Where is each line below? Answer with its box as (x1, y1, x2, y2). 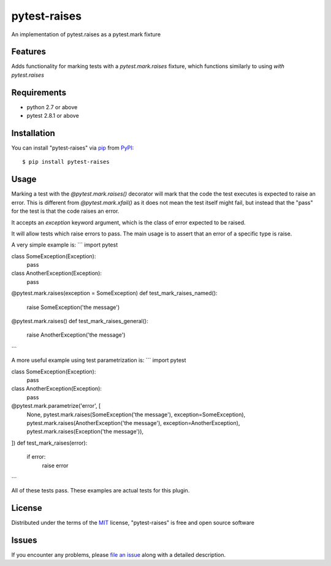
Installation (11, 128, 55, 138)
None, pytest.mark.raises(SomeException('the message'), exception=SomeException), (26, 411, 246, 418)
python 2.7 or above (26, 103, 78, 110)
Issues (11, 535, 37, 545)
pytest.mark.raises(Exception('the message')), (26, 428, 144, 435)
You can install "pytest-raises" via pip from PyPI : (11, 144, 134, 151)
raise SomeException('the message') (26, 304, 120, 311)
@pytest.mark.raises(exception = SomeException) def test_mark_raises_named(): (11, 289, 218, 297)
